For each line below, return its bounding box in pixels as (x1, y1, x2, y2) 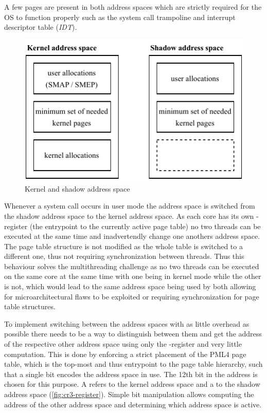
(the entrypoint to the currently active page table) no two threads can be (29, 220, 261, 231)
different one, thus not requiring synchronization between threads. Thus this (4, 251, 244, 261)
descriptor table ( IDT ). (4, 22, 77, 32)
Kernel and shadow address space (25, 183, 130, 194)
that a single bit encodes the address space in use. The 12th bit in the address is (4, 368, 258, 379)
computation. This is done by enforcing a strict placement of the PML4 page (4, 348, 246, 359)
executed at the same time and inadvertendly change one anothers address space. (4, 231, 260, 241)
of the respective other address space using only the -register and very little (4, 339, 242, 349)
